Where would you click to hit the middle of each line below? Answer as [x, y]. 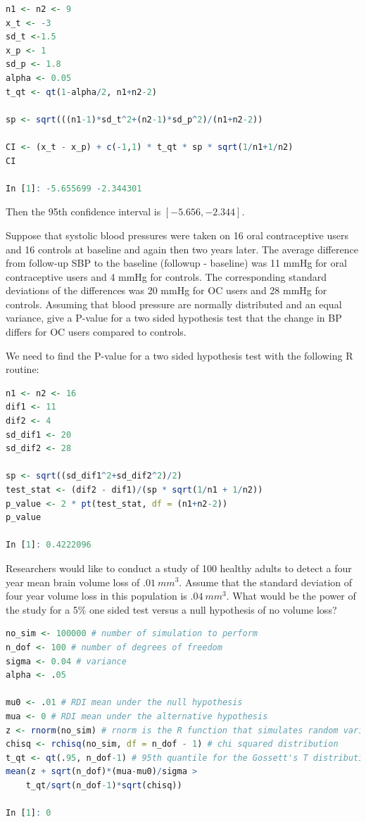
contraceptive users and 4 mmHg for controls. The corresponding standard [166, 276]
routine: [23, 369]
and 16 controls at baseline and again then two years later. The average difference [182, 249]
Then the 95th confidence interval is [83, 211]
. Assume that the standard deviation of [266, 582]
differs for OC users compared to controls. [96, 332]
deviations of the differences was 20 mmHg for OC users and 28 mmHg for [166, 290]
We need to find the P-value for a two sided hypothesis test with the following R [179, 355]
